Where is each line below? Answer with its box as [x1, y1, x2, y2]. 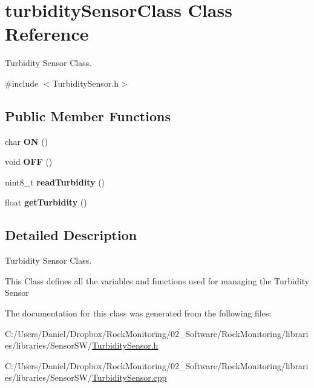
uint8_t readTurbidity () [5, 175, 105, 188]
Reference [5, 21, 89, 46]
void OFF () [5, 155, 53, 168]
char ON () [5, 135, 48, 147]
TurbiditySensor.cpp [91, 371, 167, 384]
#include [5, 76, 39, 89]
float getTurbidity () [5, 196, 87, 209]
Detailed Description [5, 226, 137, 244]
